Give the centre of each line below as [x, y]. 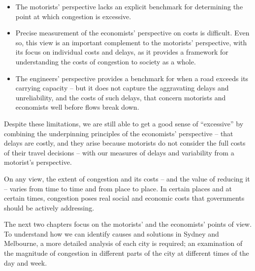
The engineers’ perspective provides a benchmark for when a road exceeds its [132, 78]
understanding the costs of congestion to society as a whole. [106, 61]
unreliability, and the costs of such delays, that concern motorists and [121, 97]
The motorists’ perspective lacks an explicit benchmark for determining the [129, 6]
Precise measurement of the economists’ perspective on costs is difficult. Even [132, 33]
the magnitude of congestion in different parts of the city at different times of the [127, 253]
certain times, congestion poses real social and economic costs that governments [124, 198]
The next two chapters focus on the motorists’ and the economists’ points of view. [128, 224]
